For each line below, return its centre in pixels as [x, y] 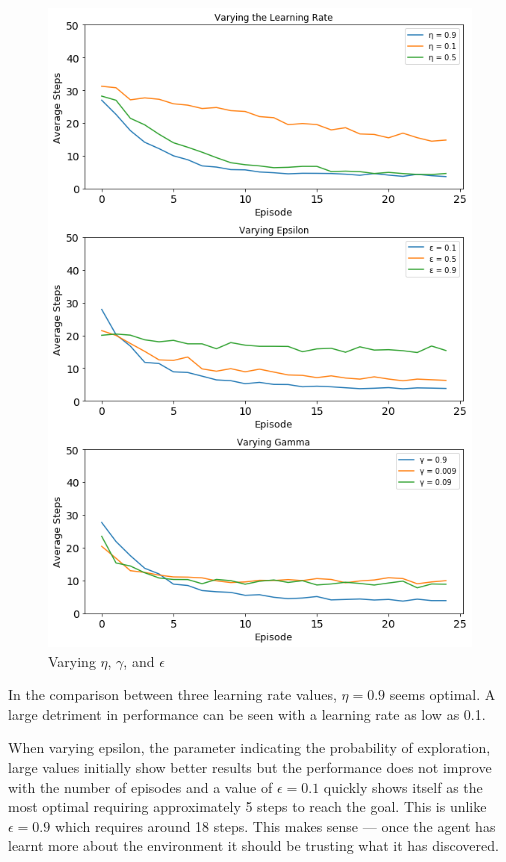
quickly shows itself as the [403, 786]
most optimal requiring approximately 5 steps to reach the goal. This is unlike [247, 806]
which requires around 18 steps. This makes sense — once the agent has [275, 825]
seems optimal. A [442, 694]
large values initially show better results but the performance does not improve [250, 766]
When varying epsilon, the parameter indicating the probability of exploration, [249, 747]
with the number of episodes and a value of [140, 786]
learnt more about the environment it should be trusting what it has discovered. [253, 845]
